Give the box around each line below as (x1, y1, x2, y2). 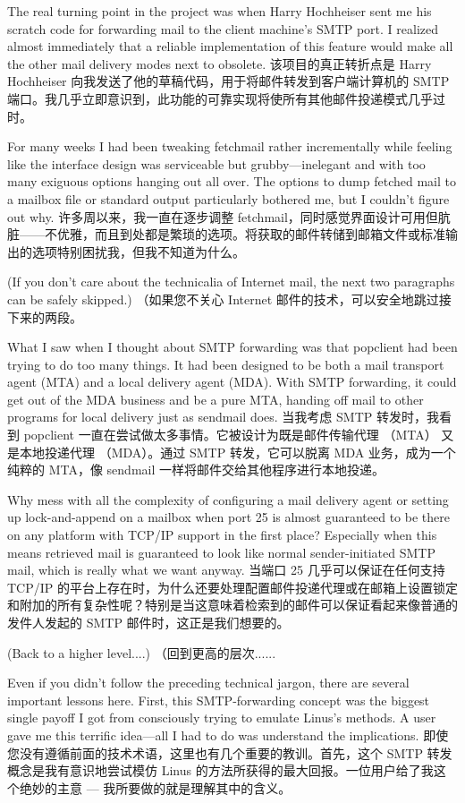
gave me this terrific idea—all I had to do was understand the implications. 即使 (7, 725, 449, 744)
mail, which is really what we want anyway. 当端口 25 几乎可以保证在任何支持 (7, 560, 445, 579)
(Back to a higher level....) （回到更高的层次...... (7, 643, 276, 662)
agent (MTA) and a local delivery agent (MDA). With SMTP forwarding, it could (7, 372, 457, 391)
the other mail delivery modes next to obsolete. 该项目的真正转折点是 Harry (7, 54, 432, 73)
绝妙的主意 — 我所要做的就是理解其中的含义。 (19, 778, 292, 797)
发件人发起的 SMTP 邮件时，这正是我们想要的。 (7, 613, 290, 631)
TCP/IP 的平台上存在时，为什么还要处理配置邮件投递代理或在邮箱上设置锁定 (7, 577, 458, 596)
